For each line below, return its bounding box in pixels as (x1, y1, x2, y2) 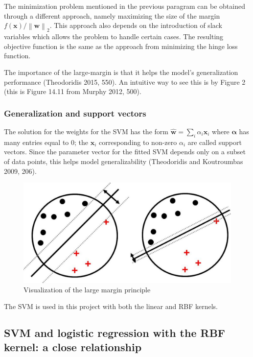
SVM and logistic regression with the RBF (4, 325, 226, 340)
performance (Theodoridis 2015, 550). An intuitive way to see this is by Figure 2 (4, 76, 246, 87)
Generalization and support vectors (4, 107, 146, 119)
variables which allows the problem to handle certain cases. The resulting (4, 31, 224, 42)
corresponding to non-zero (98, 137, 177, 147)
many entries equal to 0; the (4, 137, 88, 147)
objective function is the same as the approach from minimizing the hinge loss (4, 41, 238, 51)
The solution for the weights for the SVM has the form (4, 126, 168, 137)
